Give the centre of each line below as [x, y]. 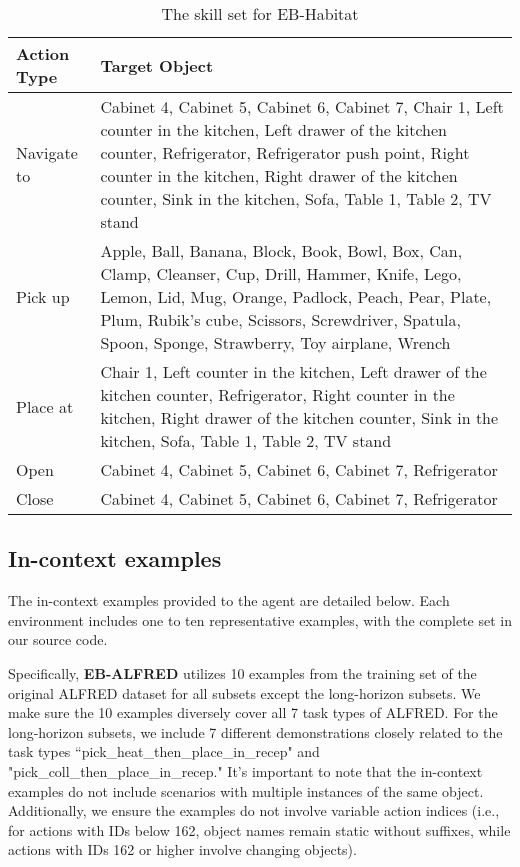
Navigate [47, 152]
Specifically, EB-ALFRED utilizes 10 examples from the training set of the [242, 672]
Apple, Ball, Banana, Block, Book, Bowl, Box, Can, [281, 250]
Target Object [157, 65]
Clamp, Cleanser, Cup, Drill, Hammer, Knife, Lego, [281, 273]
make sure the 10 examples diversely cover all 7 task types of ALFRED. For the [253, 712]
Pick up [43, 296]
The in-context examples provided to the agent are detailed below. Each [229, 600]
